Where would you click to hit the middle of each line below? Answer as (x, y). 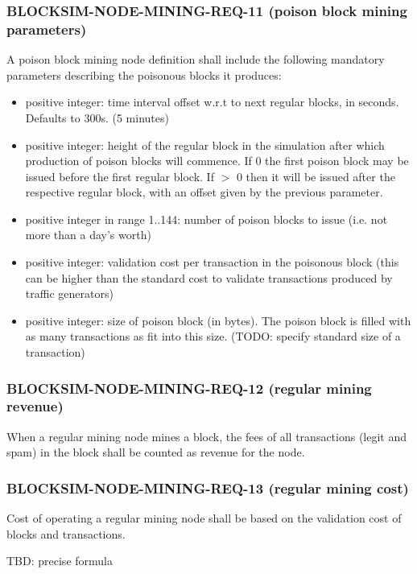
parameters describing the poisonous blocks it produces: (144, 74)
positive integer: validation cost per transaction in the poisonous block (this (212, 262)
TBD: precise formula (60, 561)
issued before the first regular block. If (120, 176)
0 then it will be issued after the (316, 176)
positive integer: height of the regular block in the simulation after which (205, 145)
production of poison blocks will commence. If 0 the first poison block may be (217, 161)
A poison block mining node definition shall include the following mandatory (196, 59)
